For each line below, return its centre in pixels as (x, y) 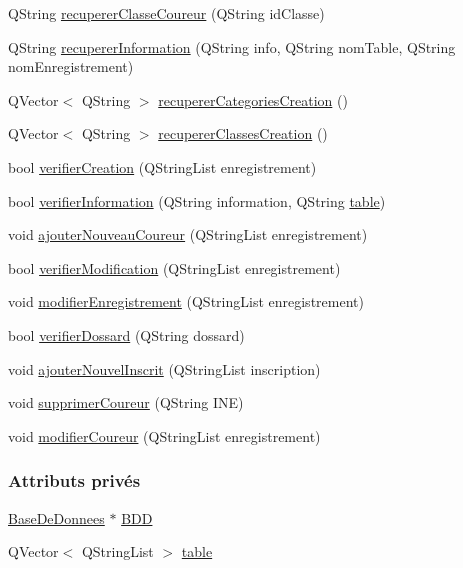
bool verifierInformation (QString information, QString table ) (197, 200)
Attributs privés (74, 480)
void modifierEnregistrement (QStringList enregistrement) (186, 301)
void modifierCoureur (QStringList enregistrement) (164, 435)
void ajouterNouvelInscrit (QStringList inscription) (164, 368)
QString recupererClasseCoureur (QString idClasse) (166, 13)
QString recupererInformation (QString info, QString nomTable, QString (232, 46)
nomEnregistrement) (71, 66)
